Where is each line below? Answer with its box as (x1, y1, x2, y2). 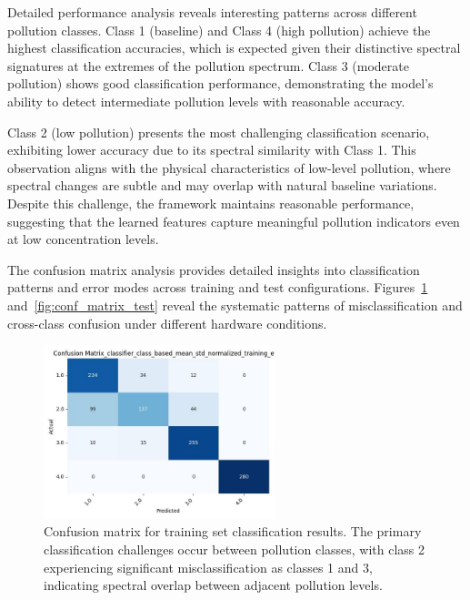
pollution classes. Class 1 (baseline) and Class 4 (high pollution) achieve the (7, 20, 431, 39)
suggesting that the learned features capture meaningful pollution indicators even (7, 211, 460, 230)
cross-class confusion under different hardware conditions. (7, 313, 327, 332)
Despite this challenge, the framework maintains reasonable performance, (7, 193, 415, 212)
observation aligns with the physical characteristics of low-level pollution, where (7, 158, 451, 177)
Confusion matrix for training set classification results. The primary (44, 522, 422, 541)
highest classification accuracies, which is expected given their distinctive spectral (7, 38, 461, 57)
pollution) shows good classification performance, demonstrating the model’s (7, 74, 434, 93)
